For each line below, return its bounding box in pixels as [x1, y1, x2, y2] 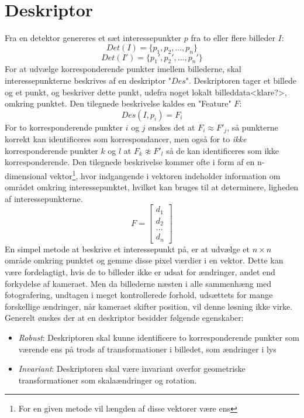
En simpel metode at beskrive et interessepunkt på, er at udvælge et [5, 242, 250, 255]
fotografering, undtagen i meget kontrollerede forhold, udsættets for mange [5, 289, 273, 301]
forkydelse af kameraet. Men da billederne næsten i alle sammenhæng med [5, 277, 272, 289]
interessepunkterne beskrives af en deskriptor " [5, 74, 172, 86]
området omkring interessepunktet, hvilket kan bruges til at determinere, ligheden [5, 181, 299, 193]
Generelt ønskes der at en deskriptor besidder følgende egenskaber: [5, 311, 244, 324]
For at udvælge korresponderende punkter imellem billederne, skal [5, 63, 241, 75]
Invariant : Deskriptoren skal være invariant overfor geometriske [18, 362, 246, 375]
